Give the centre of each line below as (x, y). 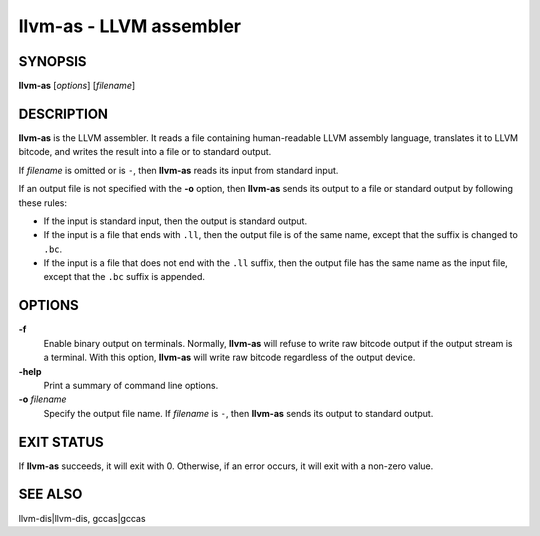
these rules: (43, 202)
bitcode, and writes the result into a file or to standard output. (145, 152)
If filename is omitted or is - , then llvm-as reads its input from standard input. (178, 170)
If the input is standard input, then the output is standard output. (175, 221)
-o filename (42, 399)
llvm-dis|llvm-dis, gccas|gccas (82, 518)
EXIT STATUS (61, 441)
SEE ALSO (50, 494)
